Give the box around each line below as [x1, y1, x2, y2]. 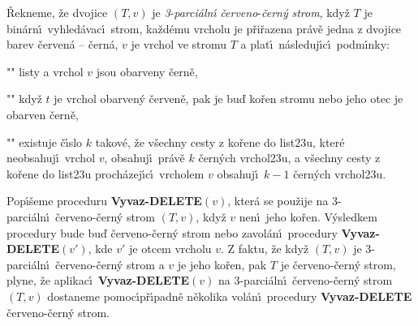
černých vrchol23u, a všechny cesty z [198, 149, 381, 166]
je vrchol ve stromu [131, 36, 227, 53]
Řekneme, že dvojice [6, 4, 108, 20]
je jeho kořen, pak [177, 255, 267, 272]
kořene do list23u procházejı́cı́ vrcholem [6, 165, 205, 182]
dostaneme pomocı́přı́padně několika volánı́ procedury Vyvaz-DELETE [47, 287, 412, 304]
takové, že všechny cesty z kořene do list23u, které [95, 133, 345, 150]
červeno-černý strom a [54, 255, 165, 272]
